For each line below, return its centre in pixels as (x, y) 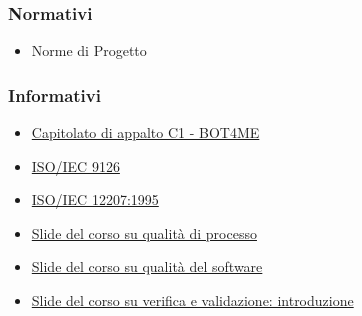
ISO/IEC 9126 (75, 165)
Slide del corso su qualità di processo (144, 232)
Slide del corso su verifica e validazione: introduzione (192, 300)
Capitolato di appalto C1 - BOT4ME (145, 132)
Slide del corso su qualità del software (147, 266)
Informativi (54, 94)
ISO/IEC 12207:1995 (95, 199)
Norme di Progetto (89, 50)
